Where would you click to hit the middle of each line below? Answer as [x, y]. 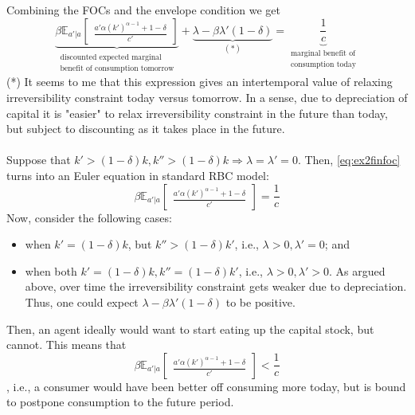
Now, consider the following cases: [89, 217]
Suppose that [39, 160]
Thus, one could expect [82, 302]
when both [51, 270]
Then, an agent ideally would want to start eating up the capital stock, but [190, 329]
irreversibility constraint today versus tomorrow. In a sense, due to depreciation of [207, 98]
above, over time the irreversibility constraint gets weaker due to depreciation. [216, 286]
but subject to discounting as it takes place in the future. [146, 129]
